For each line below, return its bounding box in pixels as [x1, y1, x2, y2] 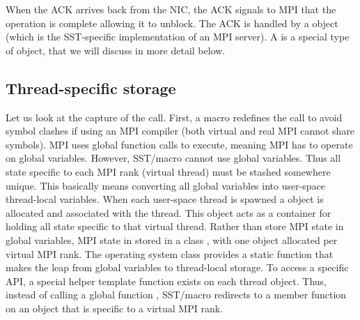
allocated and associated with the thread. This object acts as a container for [6, 205, 331, 220]
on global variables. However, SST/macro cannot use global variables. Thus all [6, 151, 341, 165]
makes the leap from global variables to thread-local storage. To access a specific [6, 260, 349, 275]
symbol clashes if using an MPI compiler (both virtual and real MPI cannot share [6, 123, 355, 138]
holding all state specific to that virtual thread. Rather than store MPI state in [6, 219, 344, 234]
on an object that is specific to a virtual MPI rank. [6, 300, 223, 315]
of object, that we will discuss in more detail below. [6, 43, 226, 57]
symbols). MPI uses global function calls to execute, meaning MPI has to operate [6, 137, 353, 151]
